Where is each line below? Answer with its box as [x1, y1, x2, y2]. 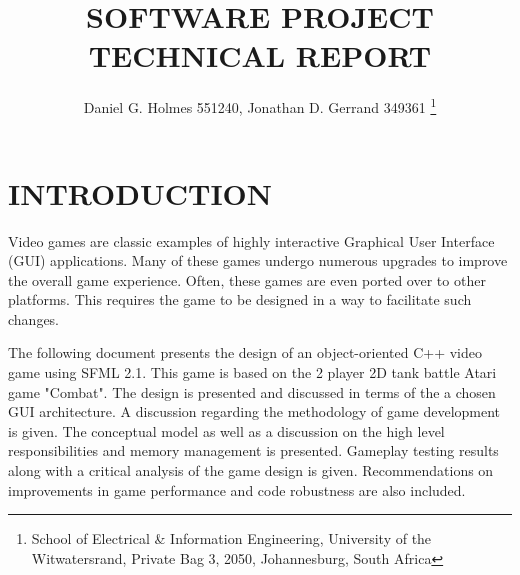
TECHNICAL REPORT [88, 35, 432, 76]
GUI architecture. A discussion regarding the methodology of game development [8, 401, 501, 422]
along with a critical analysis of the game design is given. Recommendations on [8, 460, 494, 481]
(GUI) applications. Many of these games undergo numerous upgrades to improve [8, 250, 508, 271]
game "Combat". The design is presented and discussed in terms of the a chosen [8, 381, 496, 402]
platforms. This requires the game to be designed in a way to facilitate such [8, 289, 472, 310]
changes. [8, 308, 60, 329]
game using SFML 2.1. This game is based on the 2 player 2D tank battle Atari [8, 362, 497, 383]
